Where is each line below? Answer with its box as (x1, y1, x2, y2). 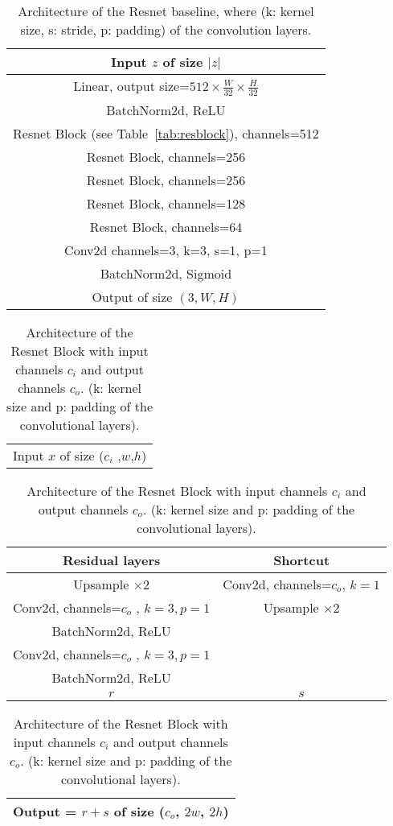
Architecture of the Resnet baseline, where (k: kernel (18, 2, 314, 20)
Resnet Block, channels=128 (86, 193, 246, 213)
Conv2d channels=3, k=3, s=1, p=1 (64, 240, 268, 259)
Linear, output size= (73, 76, 190, 95)
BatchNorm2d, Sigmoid (100, 263, 232, 283)
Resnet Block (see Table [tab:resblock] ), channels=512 (13, 123, 319, 142)
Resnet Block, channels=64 (89, 217, 243, 236)
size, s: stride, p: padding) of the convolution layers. (20, 20, 312, 39)
